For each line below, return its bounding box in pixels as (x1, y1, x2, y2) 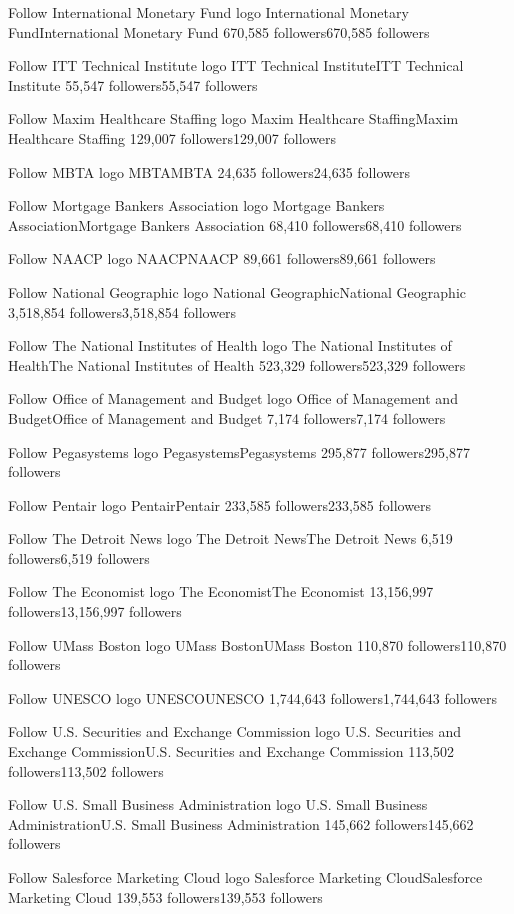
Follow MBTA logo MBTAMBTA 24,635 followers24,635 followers (8, 161, 410, 182)
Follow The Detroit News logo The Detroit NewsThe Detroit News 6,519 (8, 528, 453, 549)
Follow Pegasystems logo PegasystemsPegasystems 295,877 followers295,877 (8, 441, 470, 462)
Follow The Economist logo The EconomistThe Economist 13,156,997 (8, 581, 434, 602)
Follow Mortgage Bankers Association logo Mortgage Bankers (8, 195, 385, 216)
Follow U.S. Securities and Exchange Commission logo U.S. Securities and (8, 721, 462, 742)
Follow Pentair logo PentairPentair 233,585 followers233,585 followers (8, 494, 432, 515)
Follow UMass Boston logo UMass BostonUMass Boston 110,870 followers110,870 (8, 634, 507, 655)
